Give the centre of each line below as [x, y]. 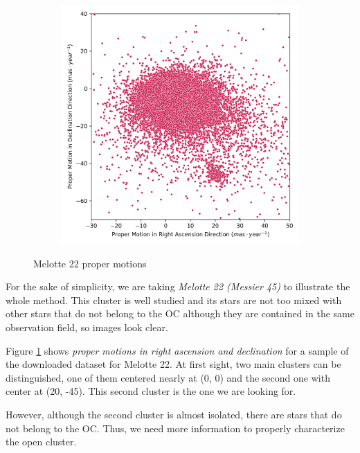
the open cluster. [41, 442]
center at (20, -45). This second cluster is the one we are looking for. [151, 391]
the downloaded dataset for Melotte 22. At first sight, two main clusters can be [173, 364]
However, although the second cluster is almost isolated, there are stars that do [174, 414]
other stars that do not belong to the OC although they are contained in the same [180, 313]
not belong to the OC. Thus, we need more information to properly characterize [175, 428]
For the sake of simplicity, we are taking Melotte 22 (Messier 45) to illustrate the [178, 286]
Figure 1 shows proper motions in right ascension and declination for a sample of [177, 350]
